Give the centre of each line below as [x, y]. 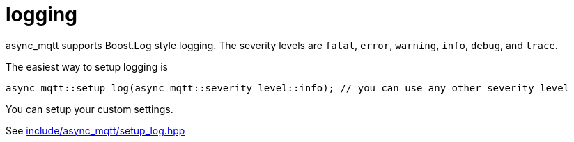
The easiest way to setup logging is [87, 66]
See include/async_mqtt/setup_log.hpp [95, 130]
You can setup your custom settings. [90, 109]
